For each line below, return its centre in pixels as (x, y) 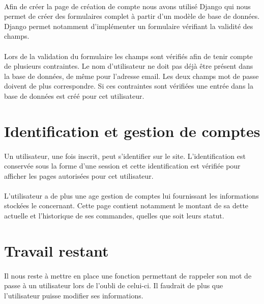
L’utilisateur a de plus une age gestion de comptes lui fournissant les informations (131, 195)
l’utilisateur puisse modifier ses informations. (74, 295)
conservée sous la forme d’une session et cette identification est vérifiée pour (122, 166)
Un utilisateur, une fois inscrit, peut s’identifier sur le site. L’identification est (125, 156)
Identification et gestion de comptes (132, 131)
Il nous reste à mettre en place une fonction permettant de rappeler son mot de (128, 275)
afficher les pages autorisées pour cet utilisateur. (79, 175)
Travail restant (56, 250)
